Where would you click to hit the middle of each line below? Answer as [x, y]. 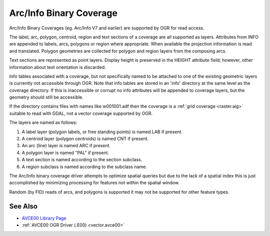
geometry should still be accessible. [46, 97]
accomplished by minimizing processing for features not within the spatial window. [94, 183]
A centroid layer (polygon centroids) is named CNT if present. [85, 139]
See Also [23, 206]
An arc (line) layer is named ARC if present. [66, 146]
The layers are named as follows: [43, 123]
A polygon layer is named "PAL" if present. [65, 153]
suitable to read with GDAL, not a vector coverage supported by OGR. [81, 113]
